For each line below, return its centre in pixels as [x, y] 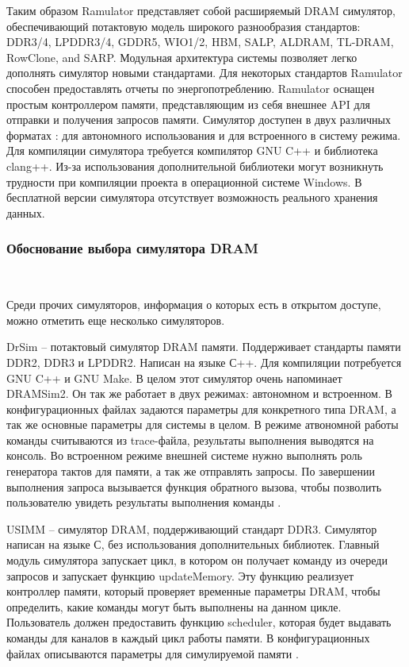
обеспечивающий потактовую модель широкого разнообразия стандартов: [183, 26]
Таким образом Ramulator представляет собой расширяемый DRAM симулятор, [201, 10]
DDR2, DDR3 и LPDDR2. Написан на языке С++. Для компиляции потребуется [204, 362]
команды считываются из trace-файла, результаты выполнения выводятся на [190, 440]
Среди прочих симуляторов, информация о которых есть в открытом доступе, [194, 305]
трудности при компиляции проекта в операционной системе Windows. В [184, 181]
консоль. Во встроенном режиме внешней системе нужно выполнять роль [184, 455]
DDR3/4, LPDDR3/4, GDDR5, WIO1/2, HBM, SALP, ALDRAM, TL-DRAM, [200, 42]
